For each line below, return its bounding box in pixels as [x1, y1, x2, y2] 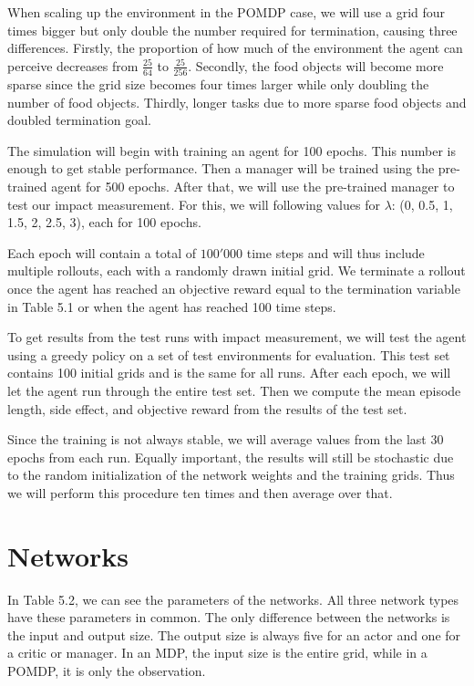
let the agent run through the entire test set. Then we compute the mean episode [7, 381, 461, 400]
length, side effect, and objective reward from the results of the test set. [7, 399, 407, 418]
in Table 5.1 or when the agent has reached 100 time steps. [7, 296, 336, 316]
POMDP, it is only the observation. [7, 661, 206, 681]
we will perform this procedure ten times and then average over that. [7, 483, 393, 502]
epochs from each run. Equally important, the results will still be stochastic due [7, 447, 454, 466]
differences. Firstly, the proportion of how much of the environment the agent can [7, 38, 463, 57]
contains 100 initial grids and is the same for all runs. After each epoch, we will [7, 363, 451, 382]
